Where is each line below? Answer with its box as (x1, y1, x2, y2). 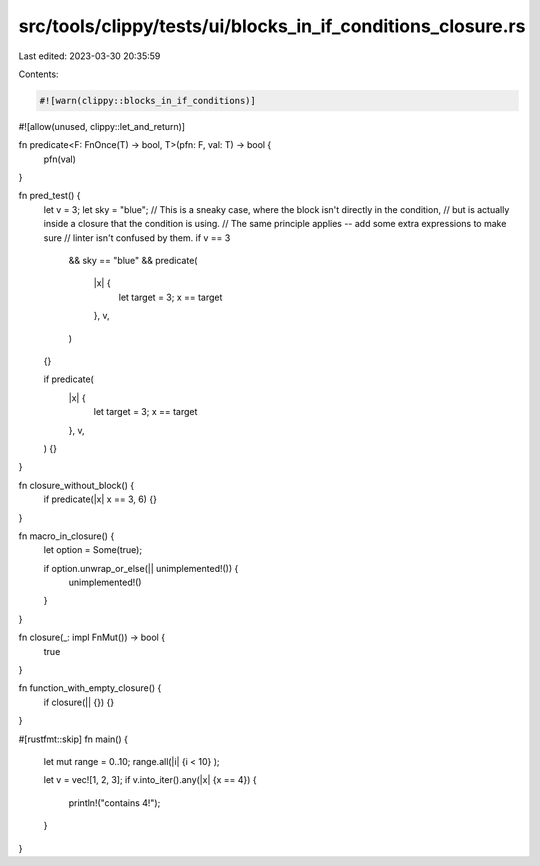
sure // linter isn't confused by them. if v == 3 (43, 231, 231, 244)
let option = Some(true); (43, 544, 143, 556)
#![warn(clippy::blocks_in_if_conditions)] (39, 95, 257, 106)
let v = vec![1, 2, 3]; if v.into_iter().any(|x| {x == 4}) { (43, 774, 257, 786)
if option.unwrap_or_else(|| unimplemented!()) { (43, 562, 239, 574)
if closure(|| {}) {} (43, 696, 115, 708)
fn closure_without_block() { (18, 479, 135, 491)
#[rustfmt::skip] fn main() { (18, 733, 129, 745)
